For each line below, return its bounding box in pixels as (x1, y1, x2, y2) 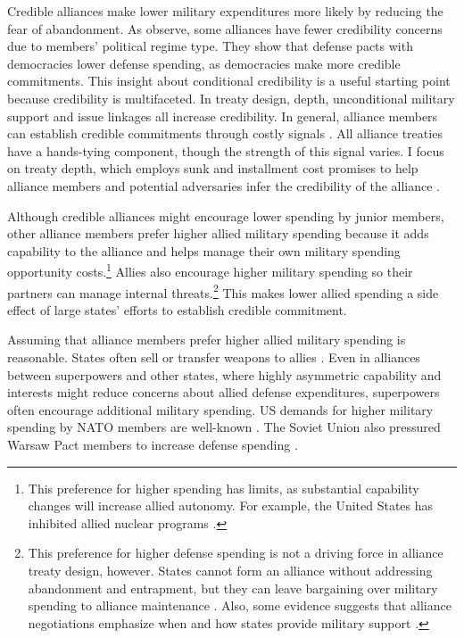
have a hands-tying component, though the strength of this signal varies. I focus (7, 141, 444, 160)
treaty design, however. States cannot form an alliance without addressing (28, 560, 433, 579)
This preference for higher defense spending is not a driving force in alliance (28, 543, 443, 562)
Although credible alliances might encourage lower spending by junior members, (7, 206, 444, 225)
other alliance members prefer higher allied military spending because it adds (7, 224, 429, 243)
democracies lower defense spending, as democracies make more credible (7, 54, 401, 72)
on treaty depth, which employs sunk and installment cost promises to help (7, 159, 418, 178)
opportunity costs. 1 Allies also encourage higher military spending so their (7, 260, 413, 280)
